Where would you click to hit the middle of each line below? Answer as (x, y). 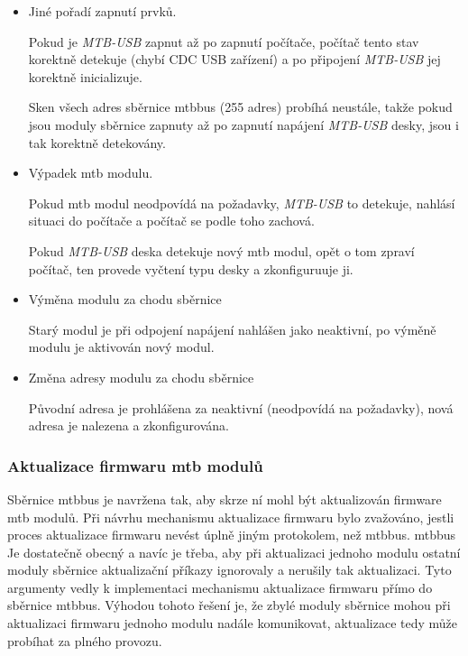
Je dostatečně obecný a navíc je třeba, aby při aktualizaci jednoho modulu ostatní (234, 552)
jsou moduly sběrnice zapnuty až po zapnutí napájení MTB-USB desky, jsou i (243, 124)
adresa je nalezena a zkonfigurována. (129, 425)
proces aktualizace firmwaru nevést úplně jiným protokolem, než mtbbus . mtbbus (232, 535)
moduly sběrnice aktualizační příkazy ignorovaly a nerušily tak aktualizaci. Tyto (229, 570)
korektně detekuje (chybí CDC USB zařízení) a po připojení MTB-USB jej (234, 59)
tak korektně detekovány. (97, 142)
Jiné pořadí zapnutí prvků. (102, 11)
